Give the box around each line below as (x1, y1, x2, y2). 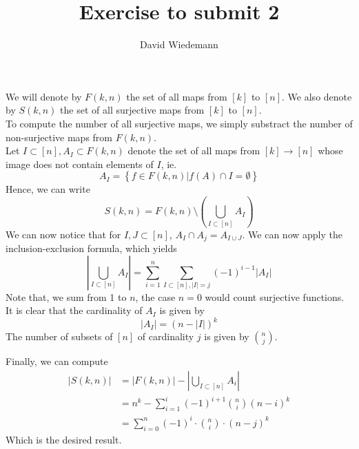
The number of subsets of (6, 329, 113, 344)
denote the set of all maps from (127, 143, 260, 158)
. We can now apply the (242, 227, 342, 241)
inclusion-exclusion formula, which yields (6, 241, 177, 255)
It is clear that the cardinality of (6, 303, 143, 317)
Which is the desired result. (6, 432, 122, 446)
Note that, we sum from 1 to (6, 289, 127, 304)
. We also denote (282, 89, 352, 103)
